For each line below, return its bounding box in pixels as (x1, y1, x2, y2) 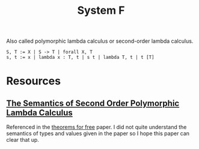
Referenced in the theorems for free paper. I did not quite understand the (6, 124, 187, 131)
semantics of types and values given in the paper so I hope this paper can (6, 130, 190, 137)
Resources (6, 74, 61, 88)
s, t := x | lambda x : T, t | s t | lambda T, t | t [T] (6, 55, 155, 61)
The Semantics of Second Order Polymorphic (6, 98, 180, 108)
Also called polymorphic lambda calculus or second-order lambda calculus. (6, 37, 194, 45)
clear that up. (6, 136, 39, 144)
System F (77, 4, 125, 17)
